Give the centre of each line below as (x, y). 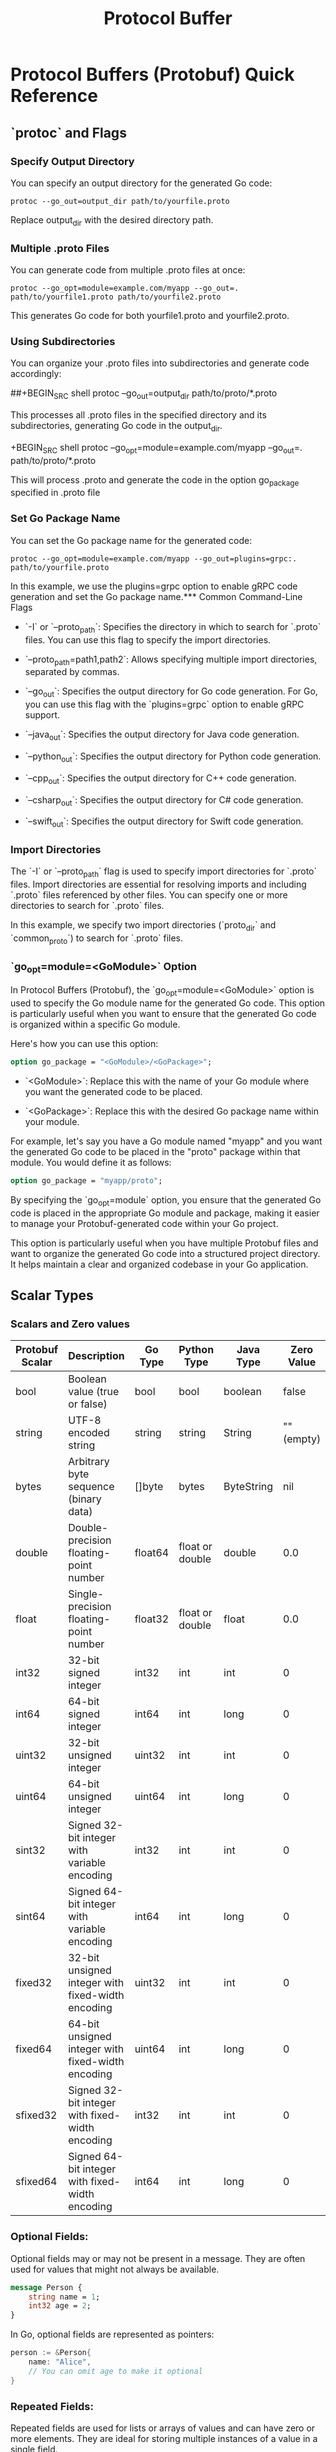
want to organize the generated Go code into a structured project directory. (165, 1253)
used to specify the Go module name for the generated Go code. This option (168, 1003)
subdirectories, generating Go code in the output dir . (116, 427)
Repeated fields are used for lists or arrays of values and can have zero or (163, 2428)
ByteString (248, 1487)
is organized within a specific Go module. (95, 1024)
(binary (85, 1499)
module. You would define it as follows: (91, 1163)
